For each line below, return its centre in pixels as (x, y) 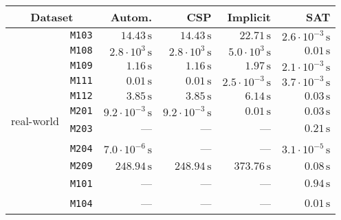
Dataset (52, 17)
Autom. (131, 17)
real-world (35, 120)
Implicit (249, 17)
